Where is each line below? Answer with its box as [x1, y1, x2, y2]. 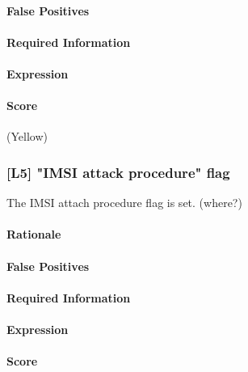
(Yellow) [6, 128, 48, 145]
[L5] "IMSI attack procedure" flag [6, 162, 230, 182]
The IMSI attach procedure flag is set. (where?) [6, 194, 242, 211]
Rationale [6, 226, 61, 243]
